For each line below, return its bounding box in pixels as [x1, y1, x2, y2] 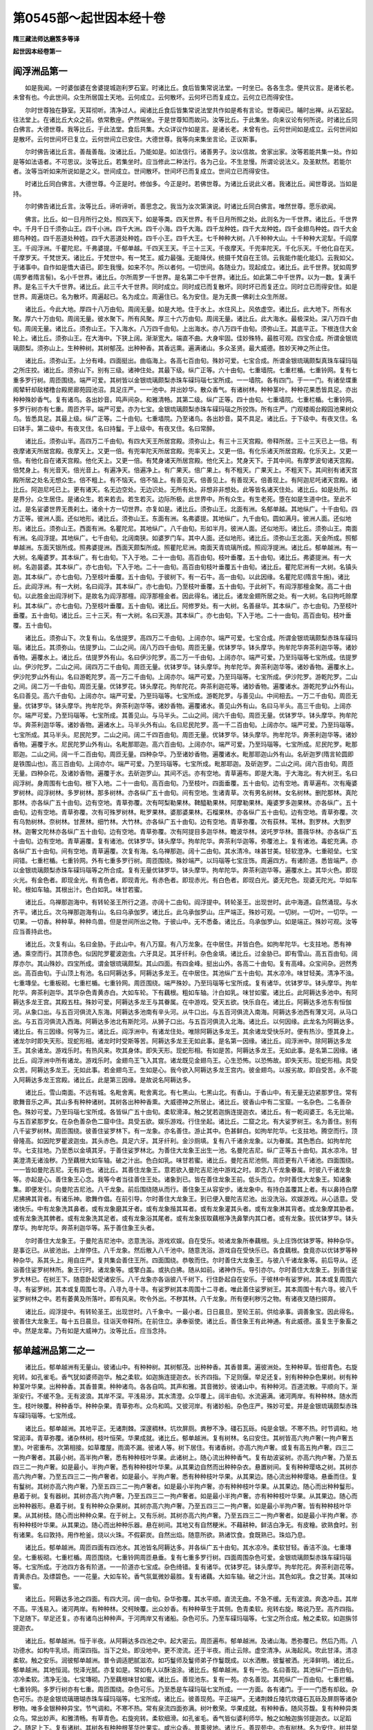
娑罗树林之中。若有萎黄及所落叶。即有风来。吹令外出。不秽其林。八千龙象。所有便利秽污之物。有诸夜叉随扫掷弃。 [12, 1295, 340, 1303]
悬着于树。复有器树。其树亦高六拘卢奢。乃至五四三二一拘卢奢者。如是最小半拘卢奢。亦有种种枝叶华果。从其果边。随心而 [12, 1492, 358, 1500]
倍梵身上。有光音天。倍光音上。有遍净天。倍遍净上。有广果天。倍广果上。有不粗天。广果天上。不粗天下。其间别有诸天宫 [12, 466, 358, 474]
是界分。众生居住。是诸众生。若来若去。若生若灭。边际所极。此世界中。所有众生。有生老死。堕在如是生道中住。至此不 [12, 495, 352, 503]
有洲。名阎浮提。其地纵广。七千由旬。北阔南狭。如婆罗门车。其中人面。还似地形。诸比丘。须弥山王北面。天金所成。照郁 [12, 534, 358, 543]
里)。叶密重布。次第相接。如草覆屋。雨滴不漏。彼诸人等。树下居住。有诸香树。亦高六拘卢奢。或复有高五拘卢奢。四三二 [12, 1444, 354, 1452]
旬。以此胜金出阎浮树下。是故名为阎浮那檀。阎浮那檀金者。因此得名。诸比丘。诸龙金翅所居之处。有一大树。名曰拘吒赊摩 [12, 592, 358, 600]
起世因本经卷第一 [12, 47, 61, 55]
